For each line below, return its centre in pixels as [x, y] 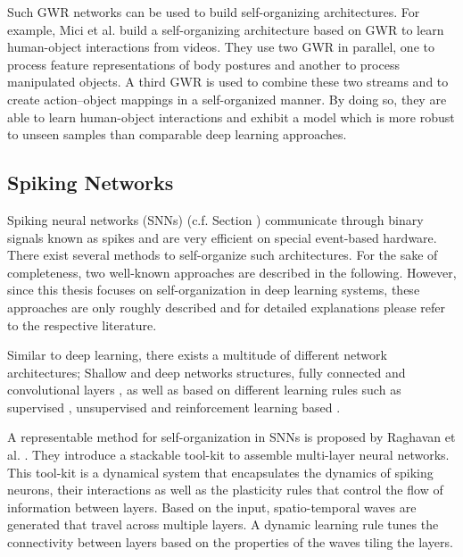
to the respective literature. [82, 324]
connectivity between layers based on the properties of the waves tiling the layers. [230, 542]
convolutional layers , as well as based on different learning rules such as [204, 390]
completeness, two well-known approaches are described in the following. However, [232, 272]
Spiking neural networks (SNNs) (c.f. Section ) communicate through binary [215, 219]
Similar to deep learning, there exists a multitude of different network [197, 355]
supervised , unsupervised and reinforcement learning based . [174, 407]
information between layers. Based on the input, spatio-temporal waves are [212, 507]
